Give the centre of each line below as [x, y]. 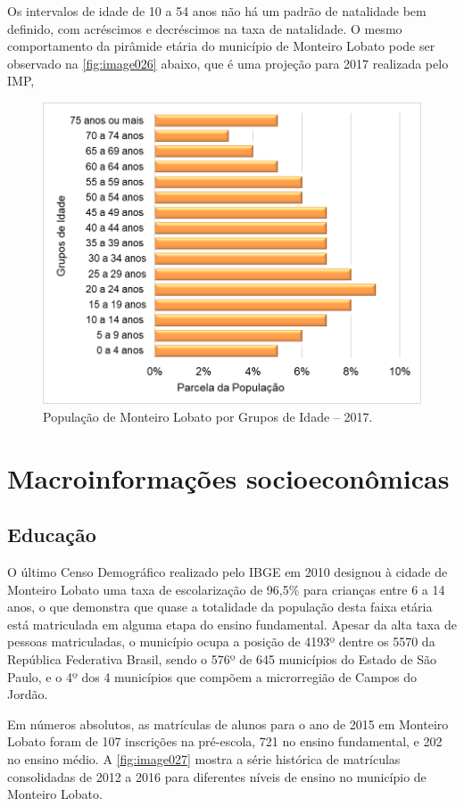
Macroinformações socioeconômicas [228, 477]
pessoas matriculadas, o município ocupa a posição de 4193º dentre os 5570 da [221, 642]
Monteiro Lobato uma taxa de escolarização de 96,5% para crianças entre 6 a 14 [226, 589]
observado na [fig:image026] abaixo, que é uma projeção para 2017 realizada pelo [228, 63]
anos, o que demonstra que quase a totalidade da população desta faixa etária [220, 607]
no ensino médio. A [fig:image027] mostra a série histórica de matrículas [204, 758]
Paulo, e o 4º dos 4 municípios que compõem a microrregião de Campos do [212, 676]
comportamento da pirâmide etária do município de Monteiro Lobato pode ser [221, 46]
